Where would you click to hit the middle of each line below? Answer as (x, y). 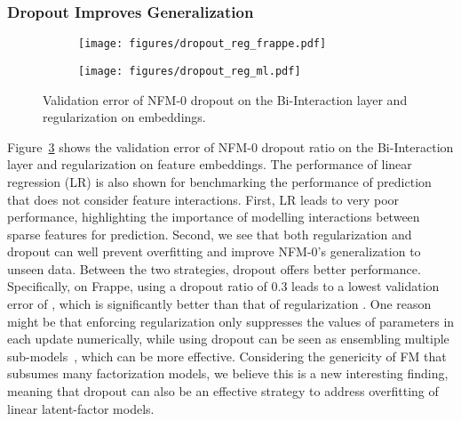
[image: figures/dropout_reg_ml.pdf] (190, 71)
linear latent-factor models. (81, 408)
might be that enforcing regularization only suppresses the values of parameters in (231, 321)
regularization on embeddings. (124, 117)
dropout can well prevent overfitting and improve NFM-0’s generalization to (214, 251)
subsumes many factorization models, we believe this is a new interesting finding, (228, 373)
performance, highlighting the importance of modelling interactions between (214, 217)
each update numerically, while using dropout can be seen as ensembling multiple (228, 339)
